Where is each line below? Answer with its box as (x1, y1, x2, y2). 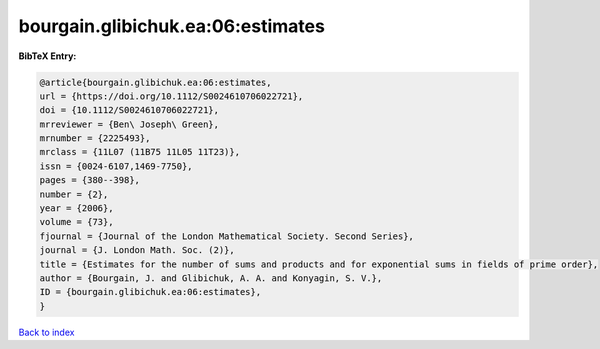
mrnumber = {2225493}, (39, 133, 151, 144)
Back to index (18, 326, 75, 338)
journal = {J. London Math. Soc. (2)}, (39, 245, 235, 256)
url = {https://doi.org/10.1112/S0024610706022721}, (39, 90, 304, 102)
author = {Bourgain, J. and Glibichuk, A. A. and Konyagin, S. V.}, (39, 273, 383, 284)
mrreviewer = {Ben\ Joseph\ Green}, (39, 118, 220, 130)
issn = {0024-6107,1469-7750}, (39, 160, 194, 172)
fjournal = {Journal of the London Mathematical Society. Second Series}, (39, 230, 415, 242)
